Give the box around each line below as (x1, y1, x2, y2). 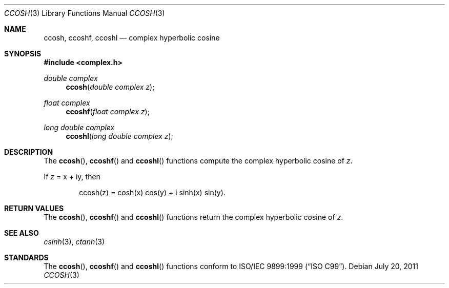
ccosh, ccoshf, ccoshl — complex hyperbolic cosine (44, 33, 220, 42)
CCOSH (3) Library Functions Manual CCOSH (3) (4, 9, 165, 17)
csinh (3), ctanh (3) (44, 237, 105, 246)
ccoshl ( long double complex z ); (66, 132, 173, 140)
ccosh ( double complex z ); (66, 83, 155, 91)
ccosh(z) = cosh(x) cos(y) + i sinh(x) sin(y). (79, 188, 226, 197)
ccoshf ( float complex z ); (66, 107, 150, 116)
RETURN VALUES (4, 204, 64, 213)
